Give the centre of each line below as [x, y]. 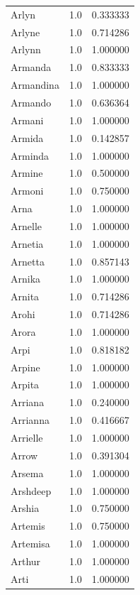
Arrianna [30, 420]
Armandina [35, 85]
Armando [31, 102]
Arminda [30, 155]
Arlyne [25, 32]
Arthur [26, 561]
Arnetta [28, 261]
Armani [27, 120]
